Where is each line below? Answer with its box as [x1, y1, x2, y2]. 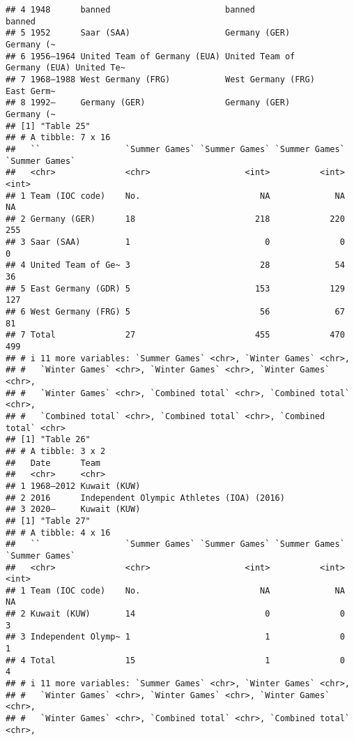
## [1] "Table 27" [6, 515, 91, 526]
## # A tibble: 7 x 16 [6, 133, 111, 143]
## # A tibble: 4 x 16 [6, 527, 111, 538]
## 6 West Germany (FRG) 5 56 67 [6, 307, 345, 317]
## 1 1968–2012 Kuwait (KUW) [6, 481, 141, 491]
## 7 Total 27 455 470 [6, 330, 345, 340]
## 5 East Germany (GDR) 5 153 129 [6, 283, 345, 294]
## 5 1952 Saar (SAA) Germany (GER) [6, 28, 291, 38]
